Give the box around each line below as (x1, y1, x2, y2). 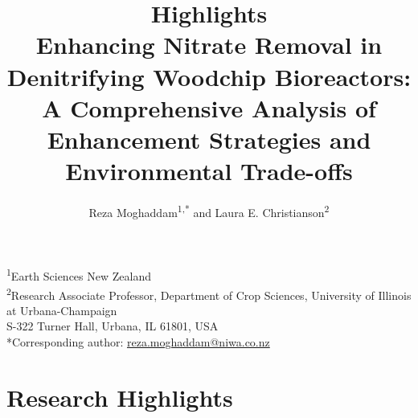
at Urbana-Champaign (6, 301, 117, 318)
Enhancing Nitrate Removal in (35, 28, 383, 61)
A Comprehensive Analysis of (42, 91, 376, 124)
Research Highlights (6, 380, 233, 413)
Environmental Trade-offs (65, 154, 353, 187)
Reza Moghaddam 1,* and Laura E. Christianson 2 (88, 202, 330, 220)
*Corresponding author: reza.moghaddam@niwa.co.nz (6, 334, 270, 350)
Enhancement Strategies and (47, 122, 371, 155)
